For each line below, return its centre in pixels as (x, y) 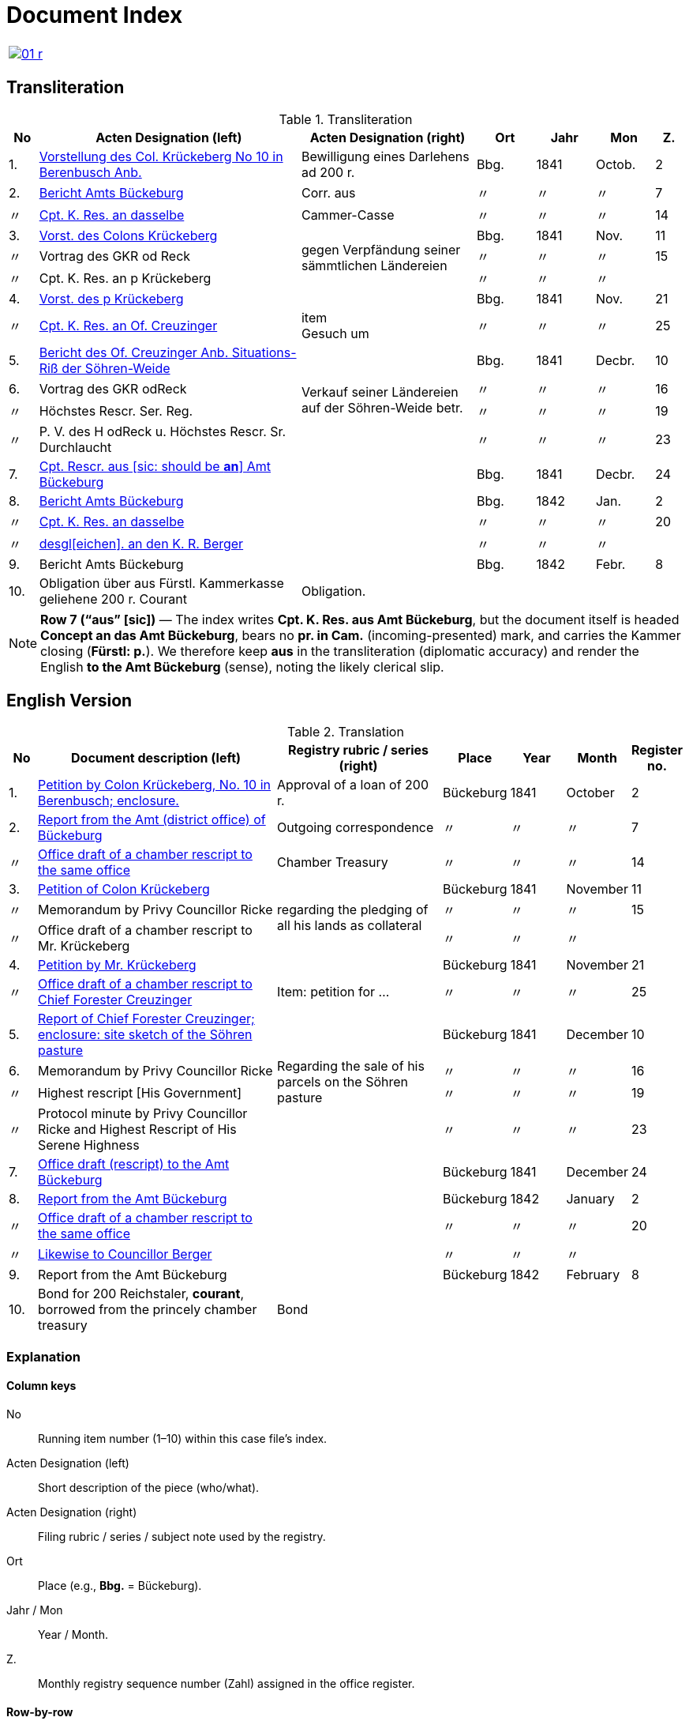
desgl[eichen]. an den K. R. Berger (141, 543)
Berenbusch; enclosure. (109, 801)
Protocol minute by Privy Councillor (143, 1114)
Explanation (43, 1356)
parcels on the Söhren (343, 1082)
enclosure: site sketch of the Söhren (145, 1035)
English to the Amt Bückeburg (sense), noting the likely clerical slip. (242, 667)
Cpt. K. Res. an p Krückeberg (125, 278)
